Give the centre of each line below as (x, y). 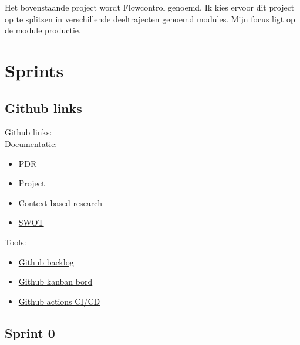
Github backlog (46, 262)
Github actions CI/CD (59, 301)
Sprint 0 (30, 332)
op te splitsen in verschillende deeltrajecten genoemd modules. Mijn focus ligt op (150, 18)
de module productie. (43, 30)
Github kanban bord (55, 281)
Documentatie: (31, 143)
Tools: (16, 242)
